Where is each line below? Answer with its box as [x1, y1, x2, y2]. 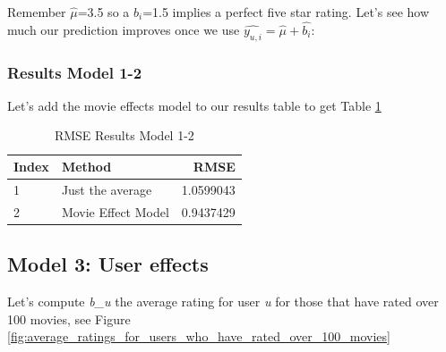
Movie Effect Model [61, 202, 169, 221]
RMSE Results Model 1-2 [54, 126, 194, 145]
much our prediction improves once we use [7, 20, 240, 38]
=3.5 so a [77, 3, 130, 21]
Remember [7, 3, 66, 21]
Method [61, 157, 112, 176]
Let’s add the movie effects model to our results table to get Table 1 [7, 96, 382, 114]
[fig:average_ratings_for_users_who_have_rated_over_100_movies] [7, 327, 390, 346]
